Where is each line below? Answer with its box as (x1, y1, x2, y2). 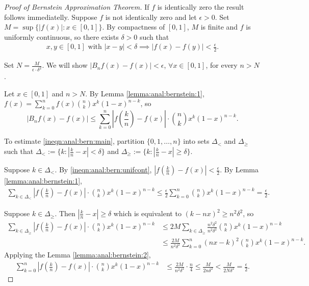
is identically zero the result (157, 2, 244, 12)
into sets (183, 136, 210, 146)
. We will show (42, 60, 88, 70)
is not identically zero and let (105, 11, 197, 22)
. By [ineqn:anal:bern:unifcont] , (55, 164, 152, 175)
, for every (205, 60, 238, 70)
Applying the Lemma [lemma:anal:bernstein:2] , (4, 249, 151, 260)
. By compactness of (102, 21, 165, 32)
